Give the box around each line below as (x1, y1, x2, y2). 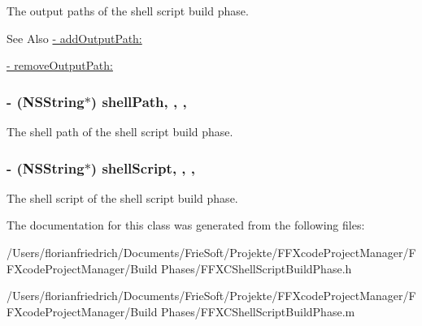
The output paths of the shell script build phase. (7, 2, 249, 19)
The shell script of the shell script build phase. (7, 189, 238, 206)
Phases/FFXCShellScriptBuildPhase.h (161, 260, 352, 277)
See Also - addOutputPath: (7, 29, 142, 46)
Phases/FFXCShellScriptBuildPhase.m (161, 302, 355, 320)
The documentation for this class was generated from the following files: (7, 217, 365, 234)
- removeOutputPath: (7, 57, 113, 74)
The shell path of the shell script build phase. (7, 123, 233, 139)
